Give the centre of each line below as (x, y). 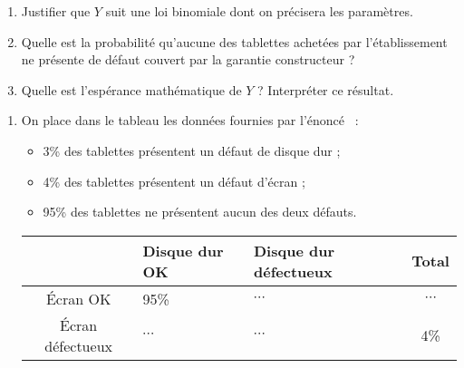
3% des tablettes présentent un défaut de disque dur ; (192, 150)
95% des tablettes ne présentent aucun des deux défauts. (200, 212)
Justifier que (56, 11)
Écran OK (78, 298)
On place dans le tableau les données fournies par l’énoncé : (190, 120)
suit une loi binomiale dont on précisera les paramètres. (259, 11)
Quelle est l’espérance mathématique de (131, 89)
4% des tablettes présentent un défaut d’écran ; (174, 181)
